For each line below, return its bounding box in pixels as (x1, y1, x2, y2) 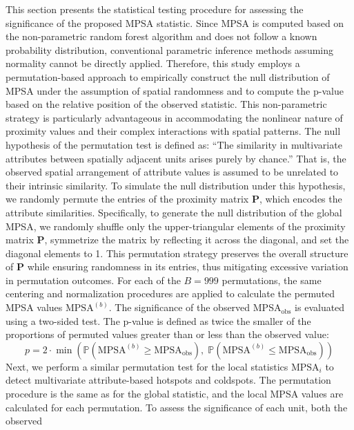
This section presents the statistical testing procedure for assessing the (6, 2, 304, 16)
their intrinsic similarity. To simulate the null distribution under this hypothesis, (6, 178, 346, 192)
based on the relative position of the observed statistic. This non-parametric (6, 97, 327, 111)
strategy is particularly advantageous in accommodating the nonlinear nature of (6, 110, 343, 124)
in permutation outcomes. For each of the (6, 272, 181, 287)
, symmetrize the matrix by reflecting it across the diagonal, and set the (44, 232, 349, 247)
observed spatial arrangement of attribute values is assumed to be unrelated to (6, 165, 339, 179)
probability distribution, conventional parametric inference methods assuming (6, 42, 334, 57)
